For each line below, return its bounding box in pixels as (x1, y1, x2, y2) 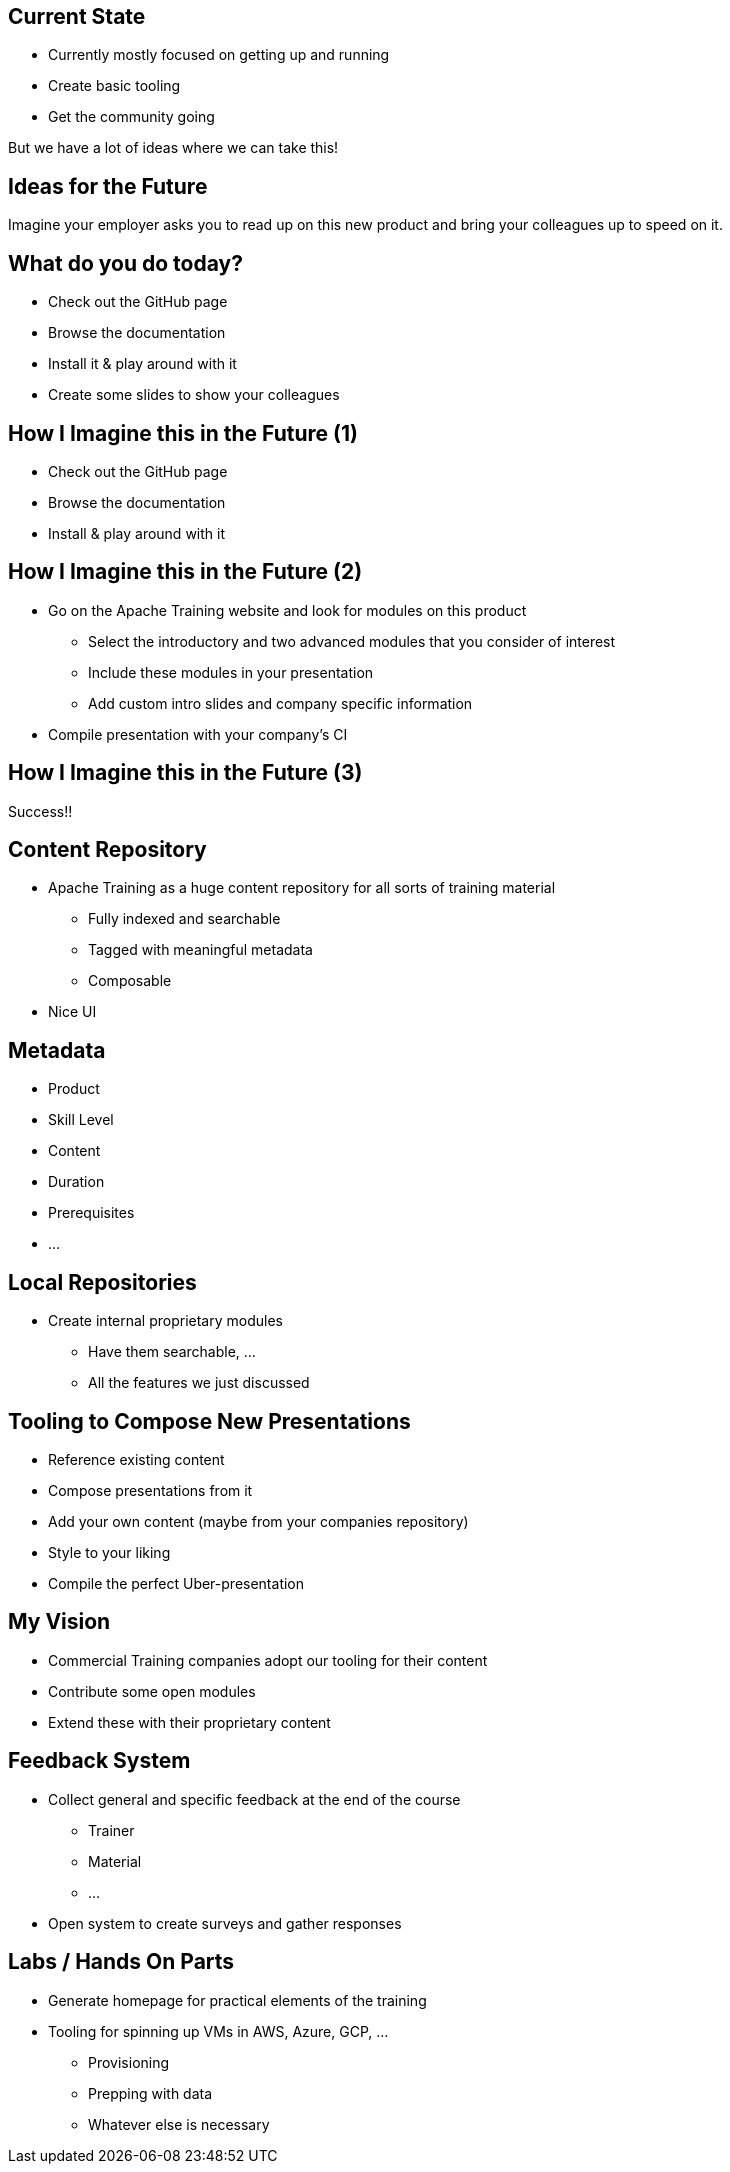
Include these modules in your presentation (88, 663, 374, 681)
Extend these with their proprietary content (48, 1713, 331, 1731)
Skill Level (48, 1111, 114, 1129)
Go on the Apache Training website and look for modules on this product (48, 601, 527, 619)
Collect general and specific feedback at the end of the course (48, 1790, 461, 1808)
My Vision (8, 1609, 111, 1635)
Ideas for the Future (8, 173, 208, 199)
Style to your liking (48, 1544, 171, 1562)
